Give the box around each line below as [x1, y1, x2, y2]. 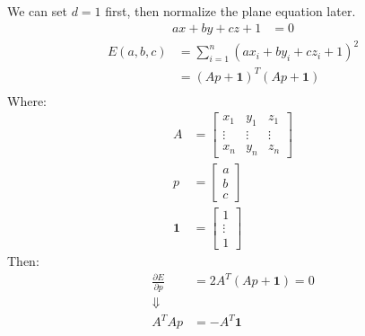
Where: [7, 91, 47, 110]
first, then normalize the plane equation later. [105, 2, 356, 20]
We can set [7, 2, 67, 20]
